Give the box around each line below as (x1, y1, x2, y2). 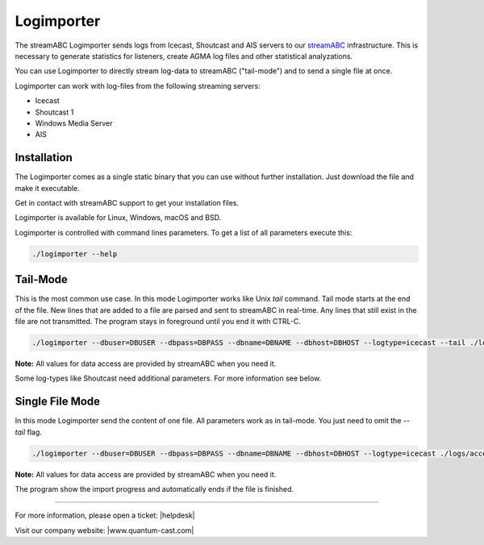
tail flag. (15, 427, 42, 437)
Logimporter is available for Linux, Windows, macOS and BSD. (15, 213, 222, 223)
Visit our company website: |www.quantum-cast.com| (15, 525, 194, 535)
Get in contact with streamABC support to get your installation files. (15, 198, 240, 207)
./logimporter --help (31, 249, 118, 258)
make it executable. (15, 183, 80, 193)
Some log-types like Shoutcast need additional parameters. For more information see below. (15, 373, 322, 383)
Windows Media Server (35, 118, 113, 128)
